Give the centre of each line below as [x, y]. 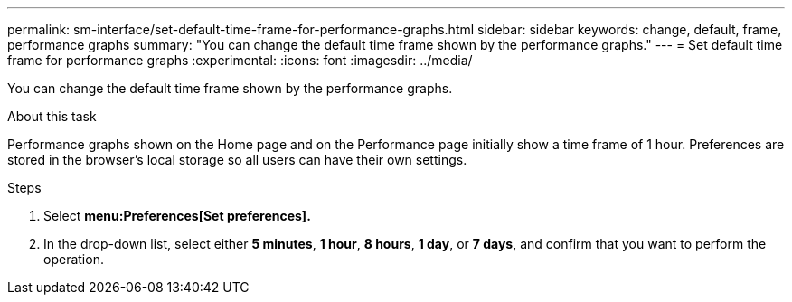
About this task [52, 116]
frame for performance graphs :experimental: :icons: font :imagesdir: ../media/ [240, 60]
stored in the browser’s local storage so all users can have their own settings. [237, 160]
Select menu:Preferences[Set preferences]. [177, 216]
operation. [74, 259]
